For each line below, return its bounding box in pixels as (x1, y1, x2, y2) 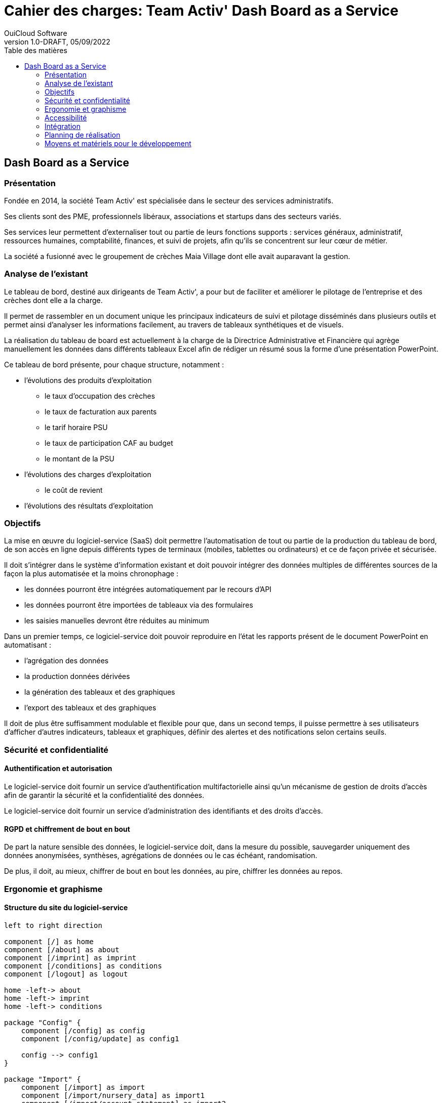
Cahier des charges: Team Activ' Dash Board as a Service (4, 2, 398, 19)
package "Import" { (4, 1075, 81, 1083)
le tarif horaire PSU (45, 422, 108, 432)
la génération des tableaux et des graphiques (24, 688, 175, 697)
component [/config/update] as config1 (21, 1034, 179, 1043)
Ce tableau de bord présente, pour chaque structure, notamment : (4, 360, 224, 369)
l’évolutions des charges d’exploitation (24, 470, 151, 479)
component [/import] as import (21, 1083, 145, 1091)
